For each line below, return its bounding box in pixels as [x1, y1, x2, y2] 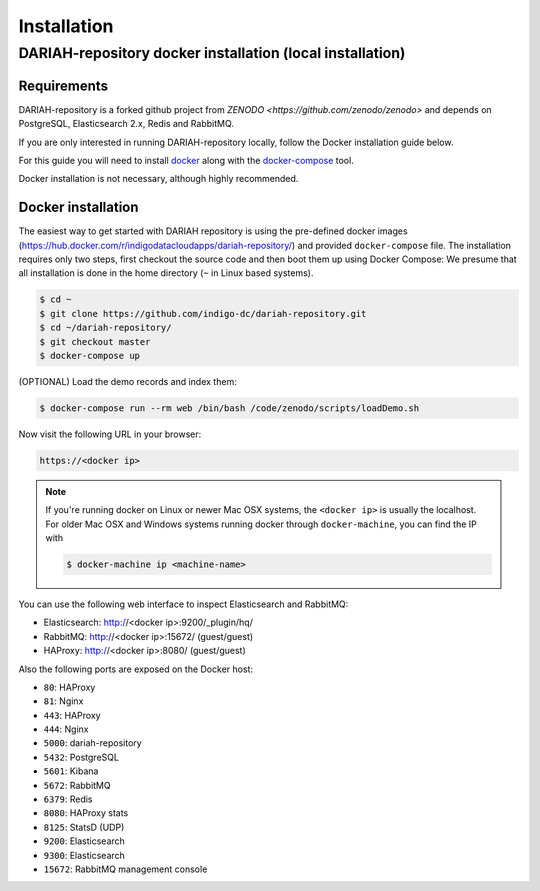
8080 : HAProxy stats [43, 807, 129, 819]
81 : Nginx [43, 695, 84, 707]
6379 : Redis [43, 793, 94, 805]
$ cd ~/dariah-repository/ [39, 322, 172, 334]
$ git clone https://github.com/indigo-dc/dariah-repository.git [39, 308, 367, 319]
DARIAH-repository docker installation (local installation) [18, 44, 406, 62]
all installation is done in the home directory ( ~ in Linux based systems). [18, 267, 314, 279]
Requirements [18, 77, 109, 94]
